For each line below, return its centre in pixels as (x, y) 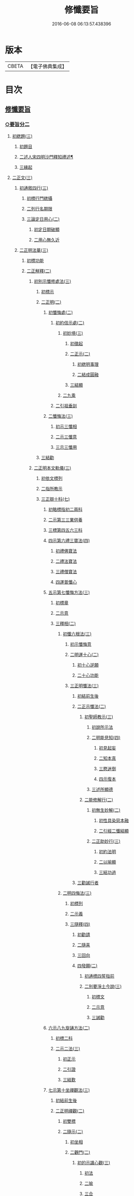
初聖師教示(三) (99, 717)
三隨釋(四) (80, 924)
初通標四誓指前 (99, 976)
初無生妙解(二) (106, 810)
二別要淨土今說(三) (103, 986)
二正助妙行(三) (106, 841)
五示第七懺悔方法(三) (69, 592)
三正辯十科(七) (56, 499)
